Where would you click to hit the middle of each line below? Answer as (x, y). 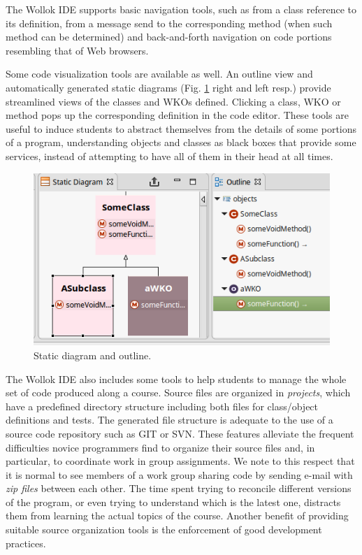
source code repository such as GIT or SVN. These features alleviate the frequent (180, 433)
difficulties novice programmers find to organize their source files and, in (160, 447)
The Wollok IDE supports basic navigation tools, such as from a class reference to (181, 9)
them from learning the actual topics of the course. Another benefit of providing (177, 516)
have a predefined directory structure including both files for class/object (162, 406)
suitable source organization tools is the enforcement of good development (164, 529)
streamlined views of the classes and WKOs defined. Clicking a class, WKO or (173, 101)
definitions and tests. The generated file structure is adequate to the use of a (169, 420)
